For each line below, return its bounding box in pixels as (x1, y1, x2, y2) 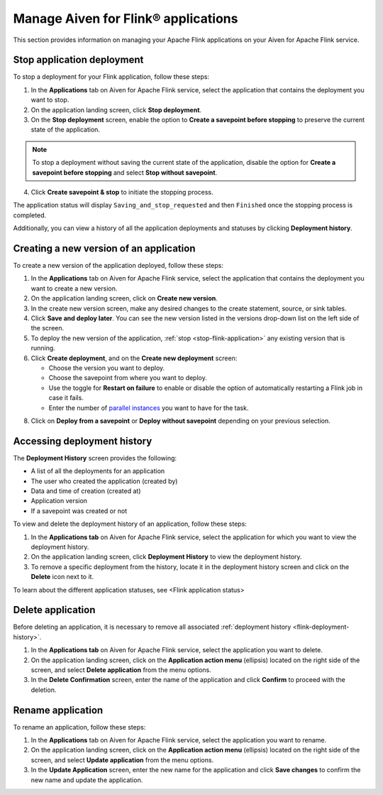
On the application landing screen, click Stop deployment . (30, 105, 202, 114)
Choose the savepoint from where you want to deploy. (48, 374, 207, 382)
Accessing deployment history (13, 435, 152, 447)
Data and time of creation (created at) (30, 487, 141, 495)
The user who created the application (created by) (30, 477, 178, 485)
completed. (13, 210, 46, 220)
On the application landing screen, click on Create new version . (30, 294, 218, 303)
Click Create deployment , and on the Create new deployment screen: (30, 354, 238, 362)
